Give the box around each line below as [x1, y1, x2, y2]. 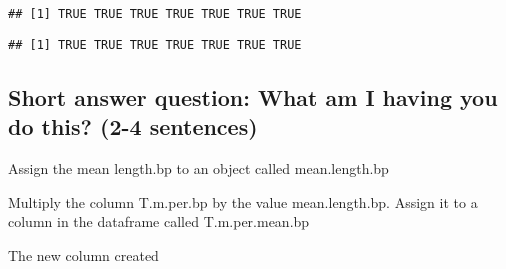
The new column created [8, 244, 159, 265]
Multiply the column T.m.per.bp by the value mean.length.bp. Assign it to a [8, 191, 478, 212]
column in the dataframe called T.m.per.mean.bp [8, 211, 310, 232]
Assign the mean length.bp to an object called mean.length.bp [8, 157, 389, 178]
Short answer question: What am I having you [8, 81, 498, 112]
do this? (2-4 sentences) [8, 111, 258, 142]
